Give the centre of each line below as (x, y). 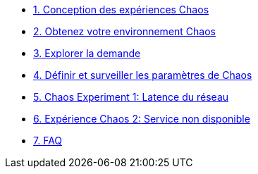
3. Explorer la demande (87, 53)
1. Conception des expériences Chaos (121, 10)
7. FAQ (48, 141)
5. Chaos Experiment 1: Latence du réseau (131, 97)
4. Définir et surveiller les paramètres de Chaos (143, 75)
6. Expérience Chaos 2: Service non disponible (142, 119)
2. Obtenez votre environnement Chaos (124, 31)
